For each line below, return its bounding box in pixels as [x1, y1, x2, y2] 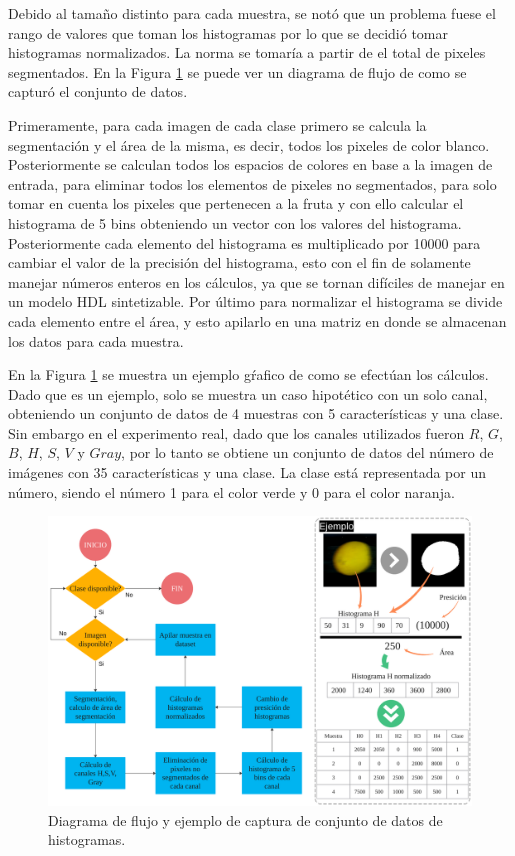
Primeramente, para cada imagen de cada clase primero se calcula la [8, 114, 427, 135]
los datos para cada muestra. [8, 330, 184, 351]
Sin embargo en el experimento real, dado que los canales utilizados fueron [8, 422, 465, 443]
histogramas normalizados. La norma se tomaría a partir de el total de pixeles [8, 42, 486, 63]
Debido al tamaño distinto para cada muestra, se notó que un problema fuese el [8, 3, 496, 23]
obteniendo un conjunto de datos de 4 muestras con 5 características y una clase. [8, 403, 504, 424]
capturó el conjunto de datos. [8, 81, 188, 102]
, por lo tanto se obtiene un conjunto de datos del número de [121, 442, 494, 463]
